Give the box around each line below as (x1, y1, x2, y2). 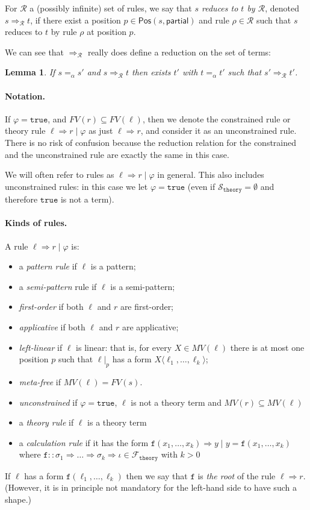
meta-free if (19, 375, 61, 388)
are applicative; (122, 320, 179, 333)
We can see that (5, 45, 64, 58)
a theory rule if (19, 416, 74, 429)
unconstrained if (19, 395, 78, 408)
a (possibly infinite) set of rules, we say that (29, 2, 192, 14)
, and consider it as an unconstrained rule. (140, 124, 297, 137)
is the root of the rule (197, 469, 276, 482)
